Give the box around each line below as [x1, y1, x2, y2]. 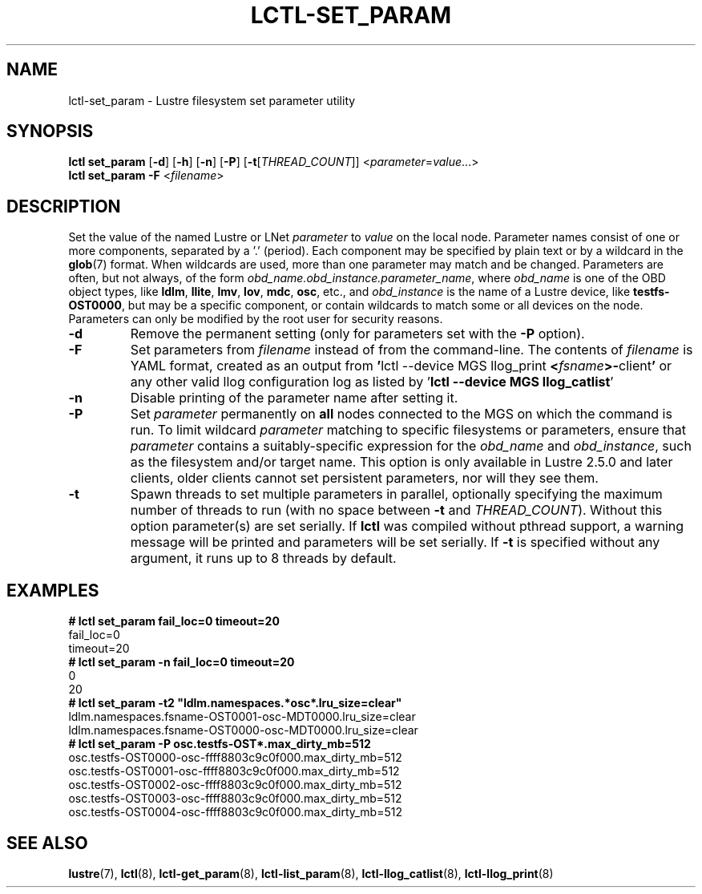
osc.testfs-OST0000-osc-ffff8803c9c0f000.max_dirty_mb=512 [68, 750, 402, 765]
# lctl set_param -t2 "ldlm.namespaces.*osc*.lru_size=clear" [68, 696, 402, 710]
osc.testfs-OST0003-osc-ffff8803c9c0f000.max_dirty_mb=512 [68, 791, 402, 806]
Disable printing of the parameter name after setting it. [130, 390, 458, 407]
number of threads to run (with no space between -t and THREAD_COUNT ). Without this [130, 502, 663, 519]
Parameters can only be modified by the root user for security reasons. [68, 312, 443, 326]
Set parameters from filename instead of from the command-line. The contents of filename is [130, 342, 693, 358]
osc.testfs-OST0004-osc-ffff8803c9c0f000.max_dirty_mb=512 [68, 805, 402, 819]
